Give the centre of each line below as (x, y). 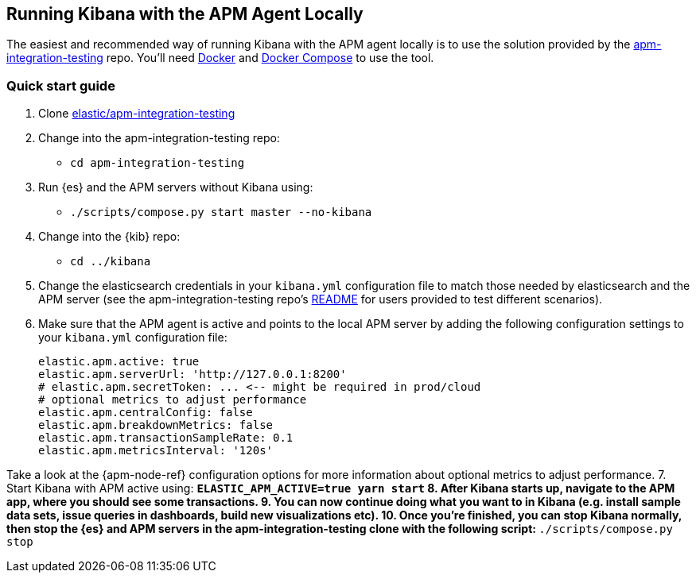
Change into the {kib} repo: (109, 237)
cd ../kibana (111, 262)
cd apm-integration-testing (157, 163)
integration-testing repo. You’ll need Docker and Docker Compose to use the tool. (220, 58)
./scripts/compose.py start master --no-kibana (221, 212)
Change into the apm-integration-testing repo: (159, 138)
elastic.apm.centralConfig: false (146, 413)
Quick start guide (61, 85)
